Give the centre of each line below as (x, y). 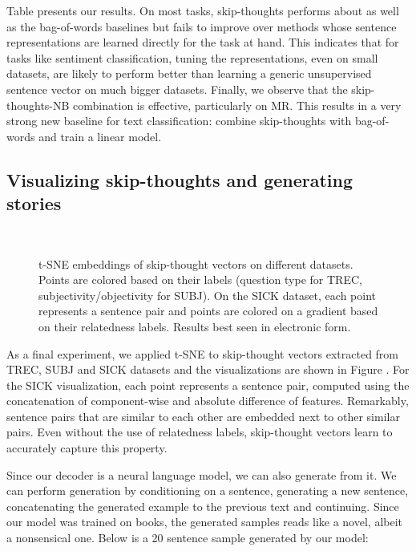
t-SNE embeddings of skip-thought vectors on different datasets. (196, 263)
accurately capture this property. (87, 448)
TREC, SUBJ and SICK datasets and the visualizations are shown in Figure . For (208, 369)
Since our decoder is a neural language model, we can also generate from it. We (202, 474)
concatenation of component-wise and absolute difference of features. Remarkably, (208, 401)
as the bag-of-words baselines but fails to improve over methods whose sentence (202, 26)
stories (34, 203)
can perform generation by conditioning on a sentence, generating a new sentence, (208, 490)
